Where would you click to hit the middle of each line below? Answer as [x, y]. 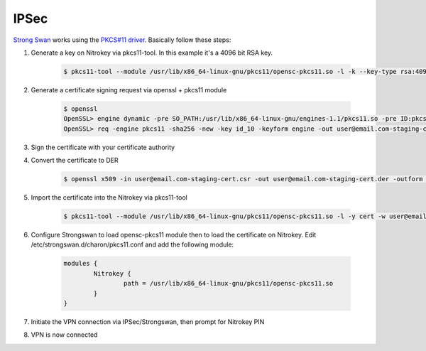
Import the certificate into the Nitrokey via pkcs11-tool [109, 198]
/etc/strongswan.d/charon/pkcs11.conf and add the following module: [132, 244]
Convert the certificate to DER [75, 161]
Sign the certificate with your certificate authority [103, 147]
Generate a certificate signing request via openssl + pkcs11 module [129, 90]
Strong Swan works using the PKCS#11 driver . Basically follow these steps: [122, 40]
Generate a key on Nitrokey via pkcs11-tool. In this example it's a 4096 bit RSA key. [152, 53]
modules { [81, 264]
